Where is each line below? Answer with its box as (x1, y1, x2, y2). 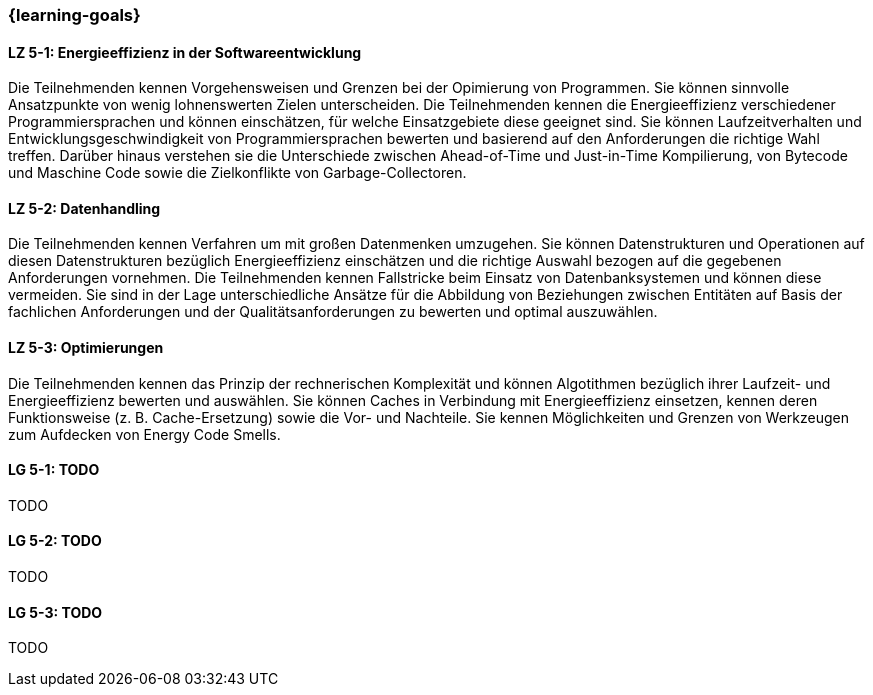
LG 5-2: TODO (8, 532, 102, 550)
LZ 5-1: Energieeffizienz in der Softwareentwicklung (8, 43, 362, 61)
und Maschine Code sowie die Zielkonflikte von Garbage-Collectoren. (8, 164, 467, 182)
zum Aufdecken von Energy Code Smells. (8, 425, 281, 443)
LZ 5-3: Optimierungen (8, 339, 164, 357)
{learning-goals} (8, 5, 141, 25)
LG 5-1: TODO (8, 461, 100, 479)
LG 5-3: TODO (8, 603, 103, 621)
